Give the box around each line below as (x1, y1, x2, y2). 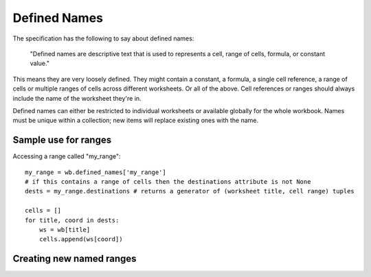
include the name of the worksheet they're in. (12, 94, 142, 102)
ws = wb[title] (38, 226, 91, 233)
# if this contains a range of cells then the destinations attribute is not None (25, 178, 311, 185)
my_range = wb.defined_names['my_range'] (25, 168, 166, 176)
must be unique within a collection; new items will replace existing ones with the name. (12, 117, 259, 125)
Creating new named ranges (12, 253, 137, 265)
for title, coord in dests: (25, 216, 120, 224)
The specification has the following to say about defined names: (12, 34, 194, 43)
